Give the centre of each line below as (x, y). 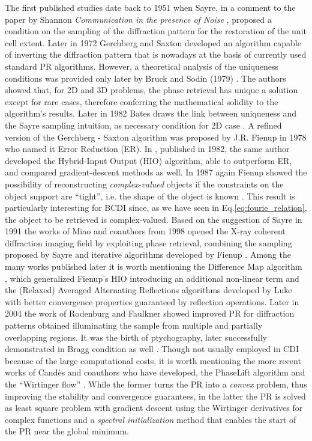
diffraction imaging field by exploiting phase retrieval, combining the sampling (148, 242)
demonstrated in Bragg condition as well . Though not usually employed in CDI (152, 349)
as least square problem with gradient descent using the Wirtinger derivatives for (154, 408)
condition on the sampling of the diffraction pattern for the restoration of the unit (156, 31)
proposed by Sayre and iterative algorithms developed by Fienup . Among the (148, 254)
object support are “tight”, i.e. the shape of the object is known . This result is (150, 196)
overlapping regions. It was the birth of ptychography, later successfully (136, 337)
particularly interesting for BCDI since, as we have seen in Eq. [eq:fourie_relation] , (156, 208)
